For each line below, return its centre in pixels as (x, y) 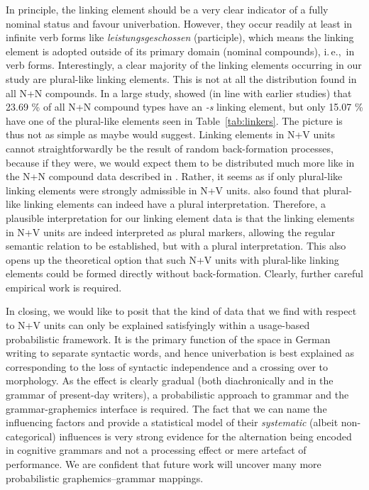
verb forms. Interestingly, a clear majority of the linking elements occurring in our (184, 65)
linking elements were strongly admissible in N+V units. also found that (163, 190)
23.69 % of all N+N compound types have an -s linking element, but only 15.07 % (184, 107)
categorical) (31, 436)
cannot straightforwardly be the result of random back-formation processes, (170, 148)
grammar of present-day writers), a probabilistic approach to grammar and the (177, 395)
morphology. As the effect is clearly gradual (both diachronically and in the (170, 380)
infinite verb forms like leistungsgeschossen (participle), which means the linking (180, 37)
